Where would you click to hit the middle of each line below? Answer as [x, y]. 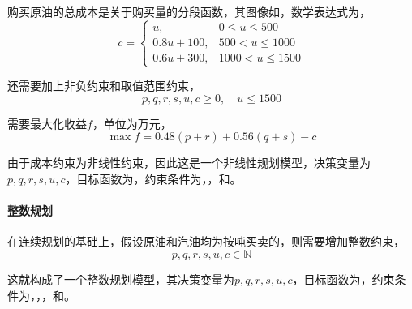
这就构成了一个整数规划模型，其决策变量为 [121, 279]
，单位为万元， [132, 123]
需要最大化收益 [47, 123]
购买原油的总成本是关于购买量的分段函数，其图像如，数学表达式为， [189, 11]
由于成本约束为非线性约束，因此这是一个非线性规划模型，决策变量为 [189, 163]
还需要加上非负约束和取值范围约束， [104, 86]
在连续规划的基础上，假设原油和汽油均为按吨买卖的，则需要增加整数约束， [206, 241]
